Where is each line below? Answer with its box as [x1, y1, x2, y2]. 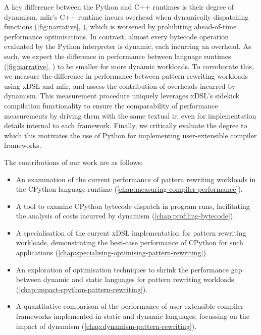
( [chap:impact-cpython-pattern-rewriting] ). [16, 284, 148, 294]
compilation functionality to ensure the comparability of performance [4, 100, 218, 110]
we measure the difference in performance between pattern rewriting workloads [4, 71, 248, 81]
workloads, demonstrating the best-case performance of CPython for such [16, 237, 243, 248]
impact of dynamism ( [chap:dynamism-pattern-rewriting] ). [16, 320, 197, 331]
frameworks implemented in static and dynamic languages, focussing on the [16, 311, 249, 321]
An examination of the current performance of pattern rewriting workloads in [16, 174, 256, 184]
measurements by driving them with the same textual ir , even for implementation [4, 110, 256, 121]
